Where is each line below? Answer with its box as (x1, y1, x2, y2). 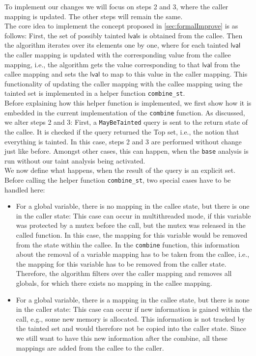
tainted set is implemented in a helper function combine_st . (4, 88, 185, 98)
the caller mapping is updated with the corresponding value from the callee (4, 49, 231, 59)
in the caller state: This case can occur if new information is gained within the (16, 304, 252, 314)
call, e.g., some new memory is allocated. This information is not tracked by (16, 313, 245, 324)
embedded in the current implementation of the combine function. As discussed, (4, 107, 245, 117)
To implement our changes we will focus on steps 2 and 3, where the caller (4, 1, 228, 11)
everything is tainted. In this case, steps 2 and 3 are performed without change (4, 136, 242, 146)
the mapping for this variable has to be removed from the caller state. (16, 258, 227, 269)
